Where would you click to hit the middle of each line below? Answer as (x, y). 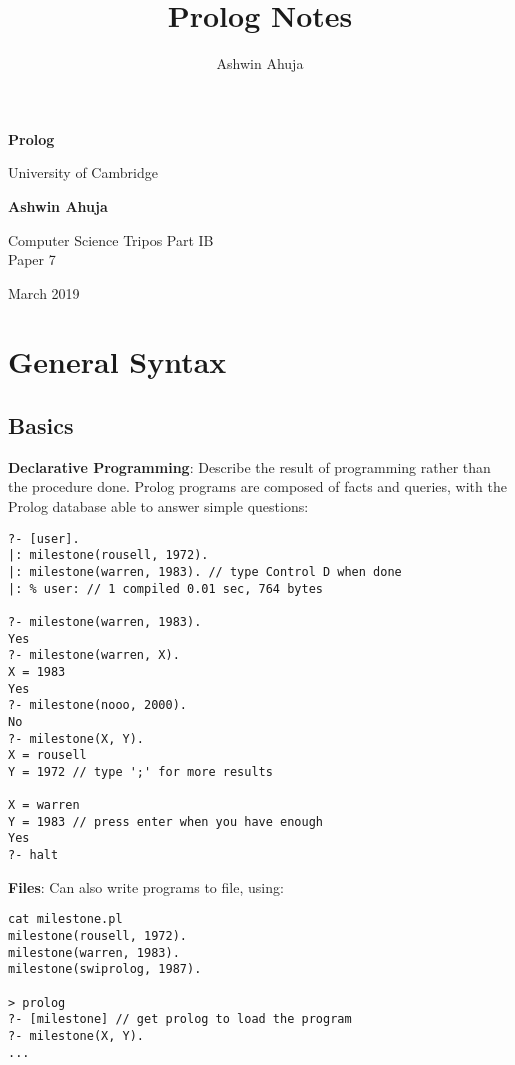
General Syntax (117, 361)
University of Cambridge (83, 172)
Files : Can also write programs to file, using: (146, 886)
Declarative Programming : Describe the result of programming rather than (249, 466)
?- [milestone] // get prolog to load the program (180, 1019)
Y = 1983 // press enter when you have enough (165, 821)
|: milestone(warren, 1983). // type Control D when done (205, 571)
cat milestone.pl (65, 919)
